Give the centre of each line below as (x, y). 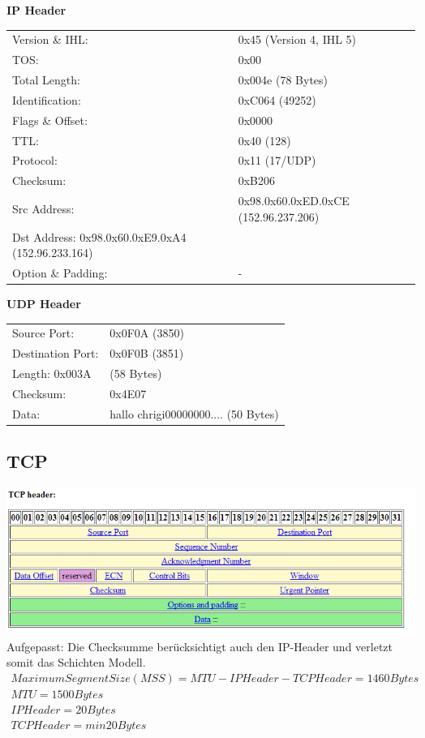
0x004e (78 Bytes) (283, 80)
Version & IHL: (50, 39)
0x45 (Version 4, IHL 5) (297, 39)
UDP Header (44, 304)
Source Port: (43, 333)
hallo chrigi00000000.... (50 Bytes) (194, 413)
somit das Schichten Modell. (76, 662)
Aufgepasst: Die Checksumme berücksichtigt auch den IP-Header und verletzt (200, 646)
